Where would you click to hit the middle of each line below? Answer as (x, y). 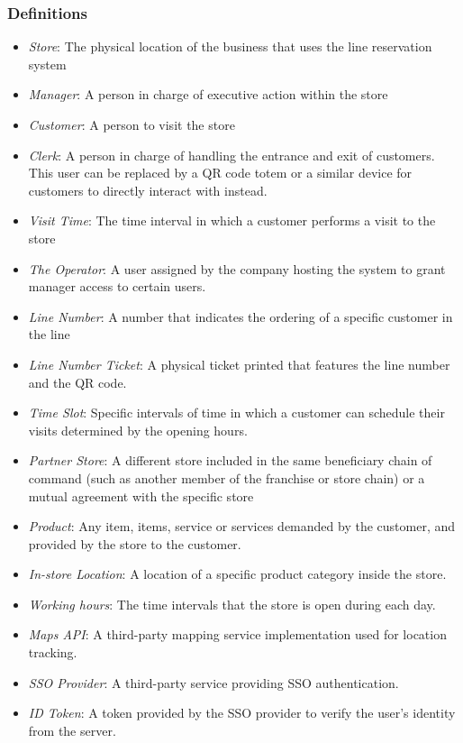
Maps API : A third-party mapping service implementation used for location (237, 634)
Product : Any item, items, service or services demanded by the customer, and (241, 526)
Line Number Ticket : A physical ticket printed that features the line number (239, 364)
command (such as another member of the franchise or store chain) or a (227, 477)
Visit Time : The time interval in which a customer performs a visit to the (232, 220)
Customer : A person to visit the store (132, 124)
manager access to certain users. (117, 286)
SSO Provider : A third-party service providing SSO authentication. (213, 682)
